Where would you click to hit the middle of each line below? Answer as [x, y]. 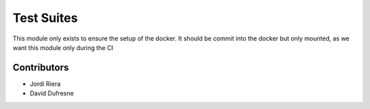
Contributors [41, 68]
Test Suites [45, 18]
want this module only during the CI [63, 47]
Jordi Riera [45, 84]
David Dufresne [52, 93]
